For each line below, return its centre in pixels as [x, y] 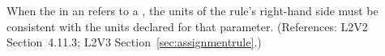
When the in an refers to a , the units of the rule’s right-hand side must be [192, 10]
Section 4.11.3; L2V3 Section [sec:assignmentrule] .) [134, 42]
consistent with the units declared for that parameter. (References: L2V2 [187, 26]
